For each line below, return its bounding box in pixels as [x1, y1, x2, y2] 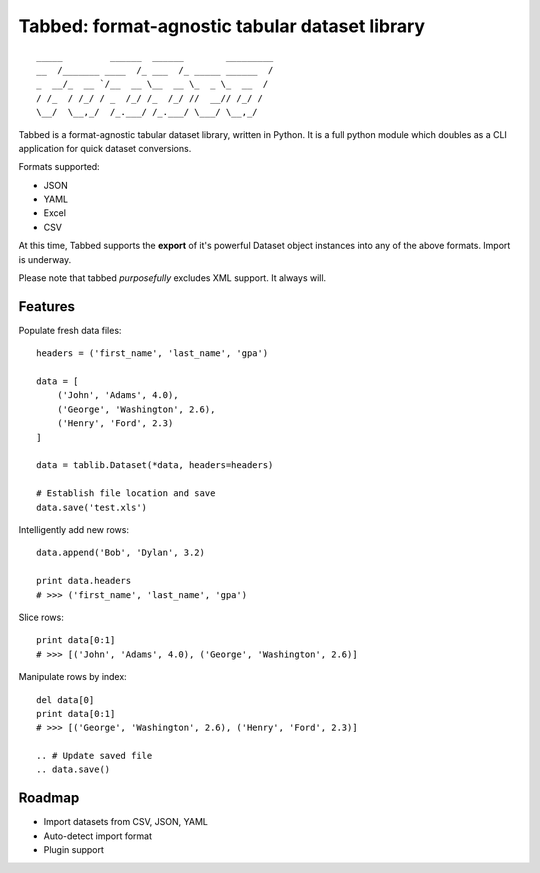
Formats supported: [18, 161, 100, 173]
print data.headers [36, 575, 132, 587]
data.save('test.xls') [36, 501, 148, 513]
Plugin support [43, 844, 105, 856]
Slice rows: [18, 611, 64, 623]
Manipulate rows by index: [18, 671, 127, 683]
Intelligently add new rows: [18, 524, 130, 535]
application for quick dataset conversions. [18, 142, 192, 154]
